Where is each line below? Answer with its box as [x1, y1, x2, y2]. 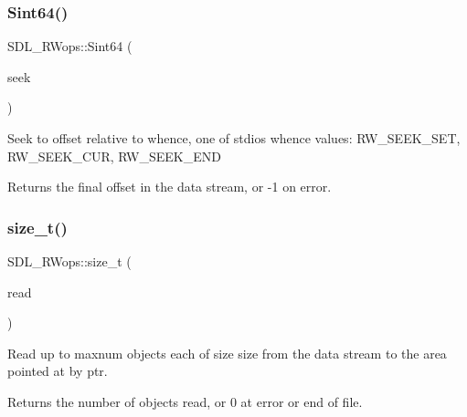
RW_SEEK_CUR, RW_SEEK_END [7, 146, 221, 165]
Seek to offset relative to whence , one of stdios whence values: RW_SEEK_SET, [7, 129, 461, 147]
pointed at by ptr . [7, 361, 108, 381]
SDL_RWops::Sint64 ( [7, 36, 133, 56]
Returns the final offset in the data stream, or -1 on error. [7, 177, 332, 196]
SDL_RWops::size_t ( [7, 252, 132, 270]
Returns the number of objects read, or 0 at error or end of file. [7, 391, 363, 411]
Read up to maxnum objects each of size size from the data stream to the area [7, 343, 447, 362]
